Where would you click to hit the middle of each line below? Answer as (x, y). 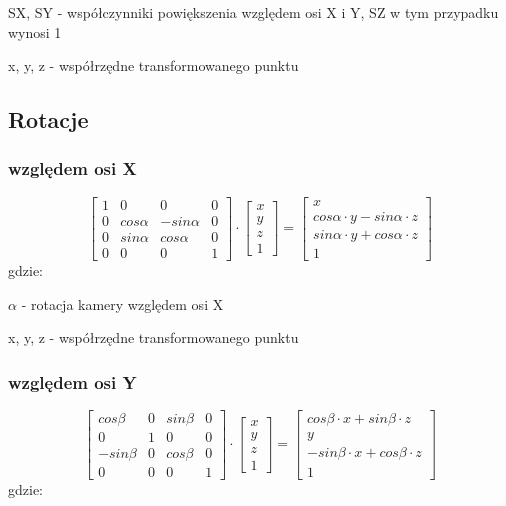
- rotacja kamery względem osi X (122, 303)
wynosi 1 (35, 31)
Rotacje (48, 119)
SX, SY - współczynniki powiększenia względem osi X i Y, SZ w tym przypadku (253, 12)
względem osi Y (72, 381)
